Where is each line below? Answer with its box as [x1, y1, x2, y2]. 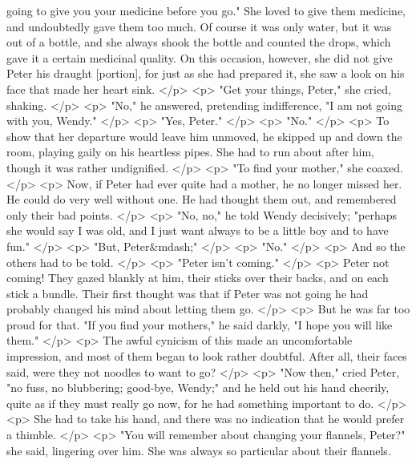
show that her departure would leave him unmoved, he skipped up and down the [6, 127, 402, 144]
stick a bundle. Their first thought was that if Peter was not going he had [6, 284, 369, 301]
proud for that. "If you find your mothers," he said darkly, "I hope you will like [6, 316, 393, 333]
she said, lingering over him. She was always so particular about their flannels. [6, 442, 391, 458]
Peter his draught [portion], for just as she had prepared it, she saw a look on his [6, 65, 405, 82]
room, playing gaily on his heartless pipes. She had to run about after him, [6, 143, 375, 160]
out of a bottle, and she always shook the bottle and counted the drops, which [6, 34, 391, 50]
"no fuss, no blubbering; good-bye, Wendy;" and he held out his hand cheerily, [6, 379, 390, 396]
